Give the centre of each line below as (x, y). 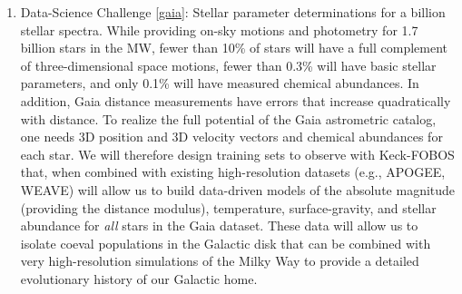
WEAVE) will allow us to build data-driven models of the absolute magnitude (238, 189)
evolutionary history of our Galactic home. (139, 278)
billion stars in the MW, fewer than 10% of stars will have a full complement (234, 48)
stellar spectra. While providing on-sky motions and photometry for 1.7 (219, 29)
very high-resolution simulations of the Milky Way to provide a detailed (220, 261)
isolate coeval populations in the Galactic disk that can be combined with (226, 243)
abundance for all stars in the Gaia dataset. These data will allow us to (219, 225)
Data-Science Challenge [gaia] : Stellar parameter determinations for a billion (233, 12)
